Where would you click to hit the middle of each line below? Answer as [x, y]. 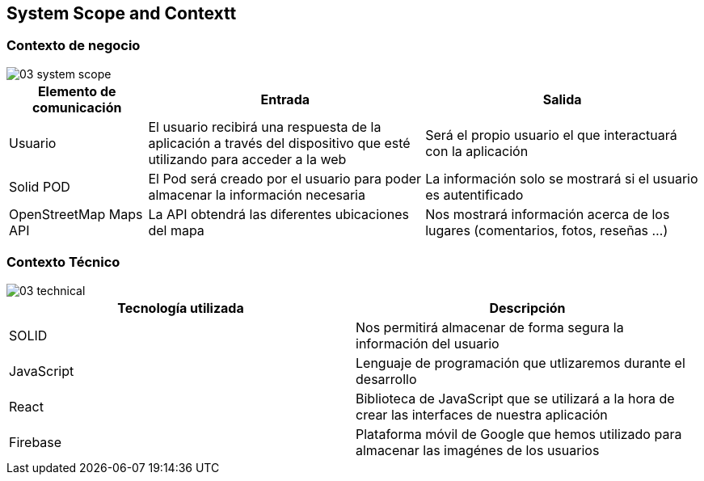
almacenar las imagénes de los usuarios [478, 450]
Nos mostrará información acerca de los [548, 214]
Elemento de [77, 91]
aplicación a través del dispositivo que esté [279, 143]
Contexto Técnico [63, 262]
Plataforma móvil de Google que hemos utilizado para [519, 434]
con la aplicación [477, 151]
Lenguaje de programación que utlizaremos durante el [521, 363]
